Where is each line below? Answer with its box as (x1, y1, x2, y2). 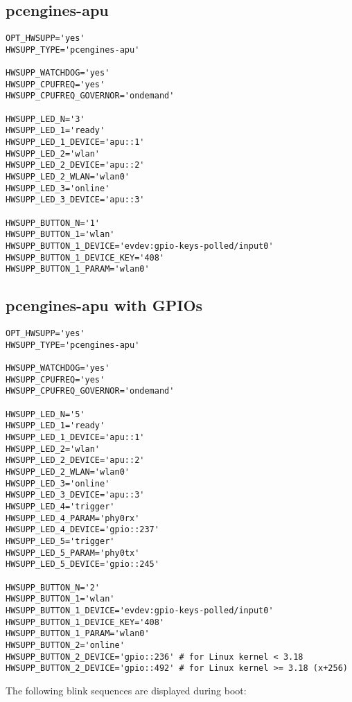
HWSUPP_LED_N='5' (6, 409, 85, 419)
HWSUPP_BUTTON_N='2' (6, 582, 100, 593)
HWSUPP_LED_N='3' (6, 114, 85, 124)
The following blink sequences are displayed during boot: (6, 683, 247, 697)
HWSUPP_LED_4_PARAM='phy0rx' (6, 513, 140, 523)
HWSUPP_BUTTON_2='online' (6, 640, 125, 650)
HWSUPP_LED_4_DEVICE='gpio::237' (6, 525, 159, 535)
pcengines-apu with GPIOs (6, 295, 203, 316)
